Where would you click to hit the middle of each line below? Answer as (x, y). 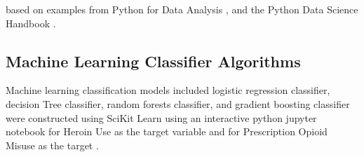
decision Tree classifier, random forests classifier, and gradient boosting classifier (178, 103)
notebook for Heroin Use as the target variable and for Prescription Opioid (167, 131)
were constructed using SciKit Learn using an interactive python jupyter (161, 117)
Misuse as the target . (52, 145)
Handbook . (31, 23)
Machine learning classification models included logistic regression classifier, (168, 90)
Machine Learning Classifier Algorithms (153, 61)
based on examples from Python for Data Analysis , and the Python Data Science (182, 9)
